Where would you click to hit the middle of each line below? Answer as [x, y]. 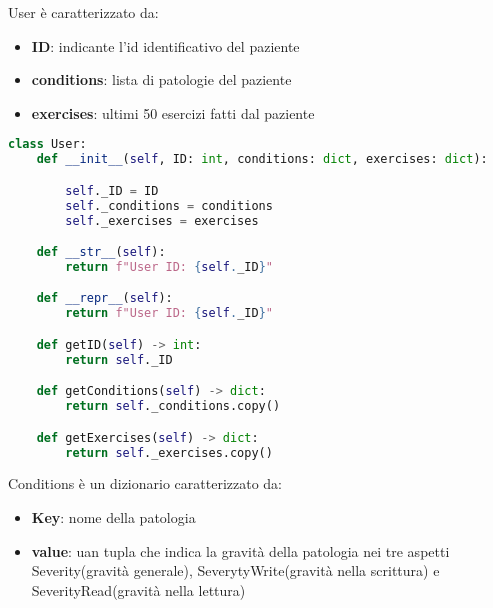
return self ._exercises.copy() [169, 452]
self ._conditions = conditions [169, 205]
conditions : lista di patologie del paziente [161, 79]
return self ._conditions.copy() [173, 406]
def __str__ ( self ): [101, 252]
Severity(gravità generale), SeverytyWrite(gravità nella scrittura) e [235, 570]
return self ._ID [119, 359]
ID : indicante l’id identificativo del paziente [165, 45]
